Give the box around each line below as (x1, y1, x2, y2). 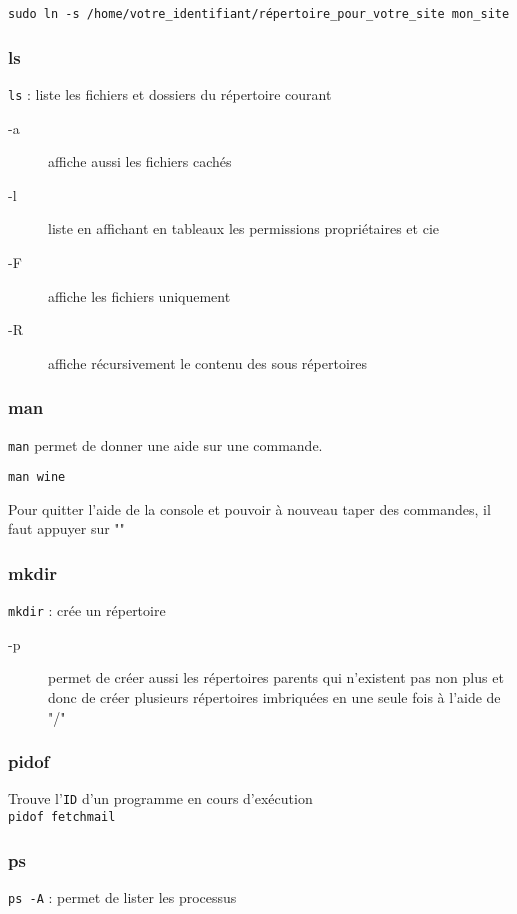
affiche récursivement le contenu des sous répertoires (48, 352, 368, 373)
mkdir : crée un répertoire (8, 600, 166, 621)
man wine (8, 470, 66, 485)
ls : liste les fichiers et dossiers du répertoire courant (8, 83, 332, 104)
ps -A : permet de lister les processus (8, 887, 237, 907)
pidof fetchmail (8, 810, 116, 825)
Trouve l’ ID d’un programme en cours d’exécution (8, 788, 313, 809)
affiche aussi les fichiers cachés (48, 151, 232, 172)
